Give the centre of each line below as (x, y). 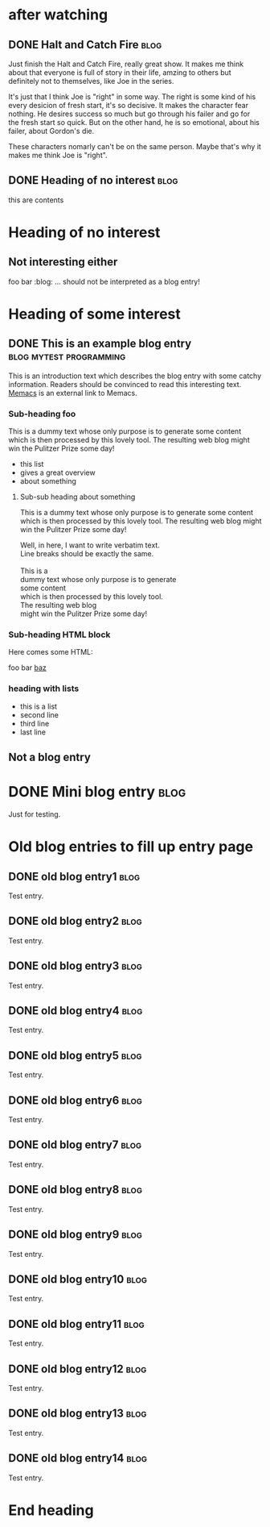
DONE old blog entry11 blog (76, 1324)
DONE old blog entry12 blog (78, 1369)
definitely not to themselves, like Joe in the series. (91, 81)
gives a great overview (57, 472)
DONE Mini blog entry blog (97, 792)
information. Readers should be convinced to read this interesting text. (125, 384)
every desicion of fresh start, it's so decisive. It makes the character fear (129, 105)
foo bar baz (27, 668)
